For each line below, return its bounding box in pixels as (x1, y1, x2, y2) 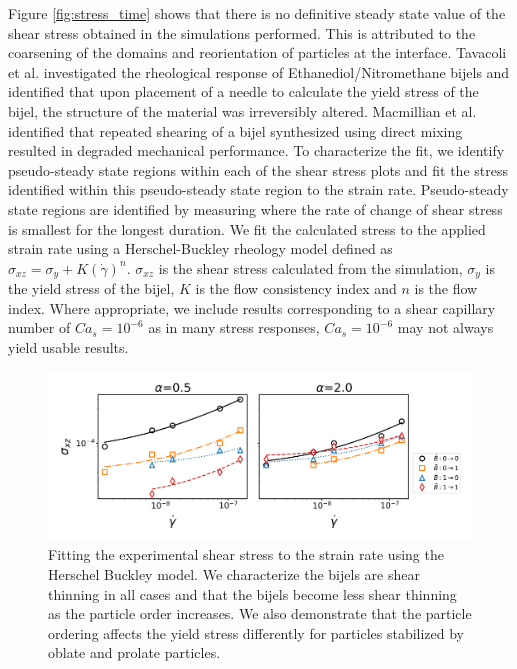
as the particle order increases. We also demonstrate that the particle (48, 603, 472, 624)
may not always (397, 317, 494, 338)
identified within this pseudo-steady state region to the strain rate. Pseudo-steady (8, 179, 509, 200)
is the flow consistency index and (195, 278, 397, 299)
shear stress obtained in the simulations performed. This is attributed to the (8, 22, 476, 43)
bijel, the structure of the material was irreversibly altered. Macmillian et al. (8, 100, 477, 121)
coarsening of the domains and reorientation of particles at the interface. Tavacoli (8, 42, 507, 63)
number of (8, 317, 71, 338)
